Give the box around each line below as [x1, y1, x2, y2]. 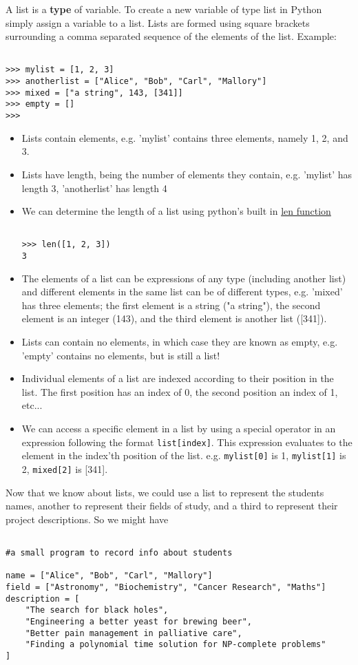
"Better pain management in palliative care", [25, 628, 242, 638]
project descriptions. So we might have [6, 511, 169, 526]
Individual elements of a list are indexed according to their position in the [21, 371, 334, 386]
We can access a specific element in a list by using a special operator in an [21, 421, 336, 435]
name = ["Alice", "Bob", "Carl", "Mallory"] [6, 571, 213, 581]
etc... [21, 398, 43, 412]
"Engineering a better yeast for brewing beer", [25, 616, 252, 626]
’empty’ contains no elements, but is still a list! [21, 348, 220, 362]
